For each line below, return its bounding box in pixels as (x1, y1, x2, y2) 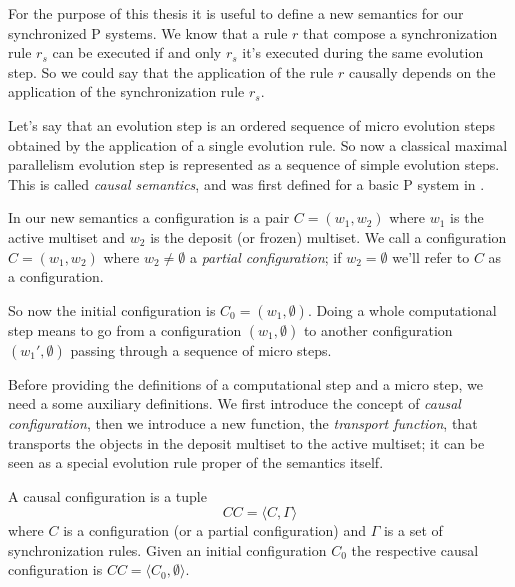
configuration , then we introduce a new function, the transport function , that (8, 412, 478, 433)
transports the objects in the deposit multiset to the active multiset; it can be (8, 432, 485, 453)
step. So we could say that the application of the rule (8, 61, 334, 82)
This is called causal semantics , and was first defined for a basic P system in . (8, 173, 485, 194)
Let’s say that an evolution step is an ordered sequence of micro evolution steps (8, 114, 495, 135)
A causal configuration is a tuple (8, 485, 207, 506)
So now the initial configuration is (8, 299, 216, 320)
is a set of (383, 520, 443, 541)
